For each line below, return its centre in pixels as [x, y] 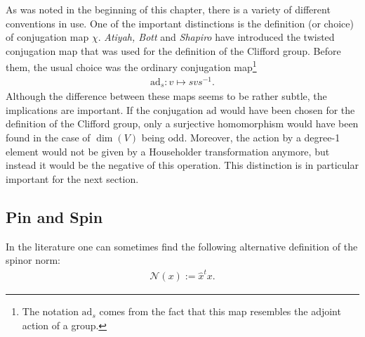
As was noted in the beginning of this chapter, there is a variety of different [168, 9]
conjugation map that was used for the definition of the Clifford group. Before [173, 50]
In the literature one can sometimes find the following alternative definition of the [182, 246]
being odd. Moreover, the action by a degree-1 [241, 137]
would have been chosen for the [287, 109]
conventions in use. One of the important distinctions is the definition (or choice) [180, 23]
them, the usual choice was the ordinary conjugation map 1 [131, 66]
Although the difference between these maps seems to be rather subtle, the [166, 96]
